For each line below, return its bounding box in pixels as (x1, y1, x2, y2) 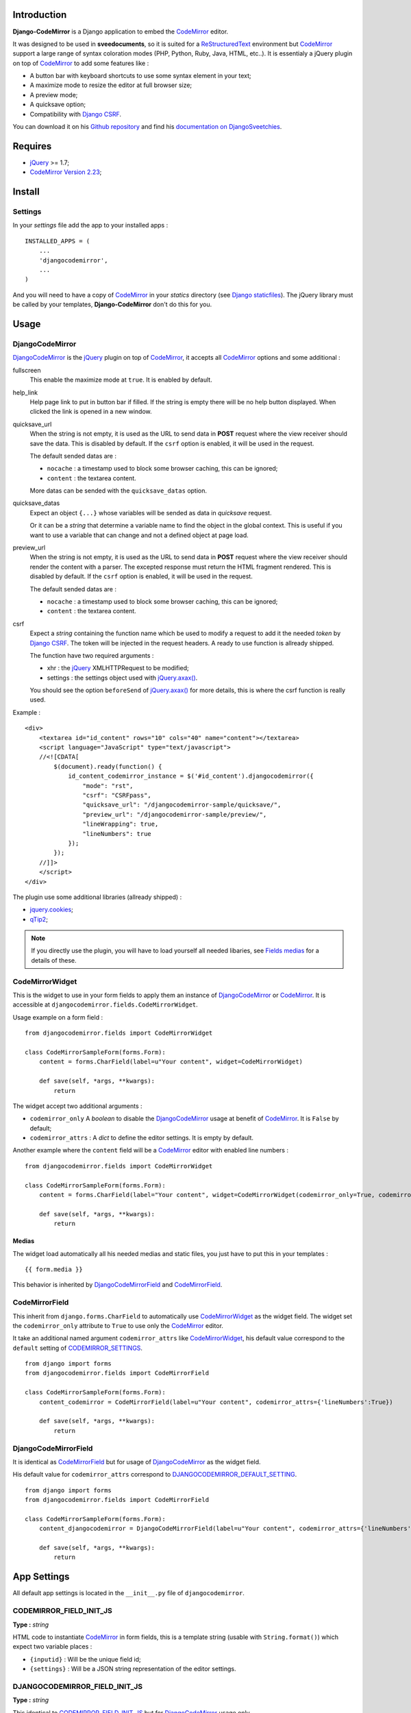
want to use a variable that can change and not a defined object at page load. (29, 531, 249, 539)
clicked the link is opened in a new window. (29, 408, 152, 416)
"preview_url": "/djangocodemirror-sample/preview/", (82, 811, 267, 818)
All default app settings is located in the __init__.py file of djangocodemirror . (12, 1589, 245, 1597)
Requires (12, 140, 52, 152)
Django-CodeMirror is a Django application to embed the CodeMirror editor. (12, 27, 229, 36)
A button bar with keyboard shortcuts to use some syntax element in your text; (29, 72, 251, 80)
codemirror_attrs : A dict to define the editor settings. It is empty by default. (29, 1134, 253, 1142)
